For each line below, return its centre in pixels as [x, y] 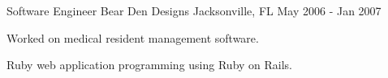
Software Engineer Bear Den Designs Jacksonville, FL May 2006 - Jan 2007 [194, 10]
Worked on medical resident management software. [133, 37]
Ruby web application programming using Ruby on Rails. [150, 65]
